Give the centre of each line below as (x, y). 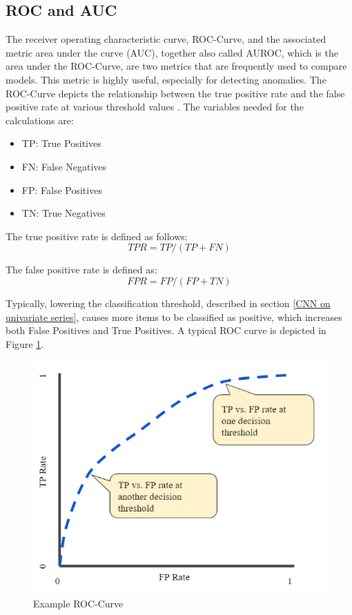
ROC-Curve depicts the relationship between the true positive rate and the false (175, 93)
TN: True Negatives (63, 213)
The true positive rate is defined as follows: (97, 236)
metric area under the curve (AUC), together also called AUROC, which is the (172, 52)
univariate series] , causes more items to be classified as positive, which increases (174, 316)
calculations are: (40, 120)
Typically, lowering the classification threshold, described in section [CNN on (168, 303)
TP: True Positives (61, 143)
